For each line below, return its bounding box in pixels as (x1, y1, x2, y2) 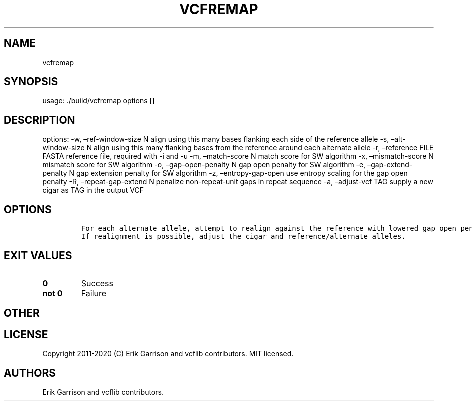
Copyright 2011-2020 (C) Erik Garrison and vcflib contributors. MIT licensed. (42, 349, 294, 358)
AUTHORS (4, 366, 56, 379)
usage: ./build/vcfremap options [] (42, 96, 155, 105)
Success (81, 278, 114, 288)
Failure (81, 288, 107, 298)
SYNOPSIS (4, 75, 58, 88)
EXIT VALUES (4, 249, 72, 262)
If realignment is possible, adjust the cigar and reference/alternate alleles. (81, 232, 406, 241)
